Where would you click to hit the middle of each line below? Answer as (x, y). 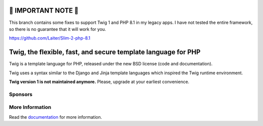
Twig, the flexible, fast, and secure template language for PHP (105, 52)
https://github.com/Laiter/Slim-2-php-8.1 (50, 38)
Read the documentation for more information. (56, 117)
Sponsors (21, 94)
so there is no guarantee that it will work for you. (58, 29)
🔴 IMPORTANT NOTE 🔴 (44, 10)
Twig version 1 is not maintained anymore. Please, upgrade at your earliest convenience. (99, 82)
